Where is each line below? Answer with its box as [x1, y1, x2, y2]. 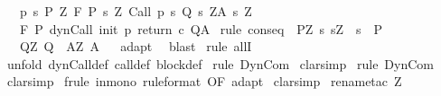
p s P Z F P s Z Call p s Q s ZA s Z [19, 2, 252, 20]
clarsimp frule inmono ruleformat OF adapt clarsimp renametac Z [6, 72, 402, 91]
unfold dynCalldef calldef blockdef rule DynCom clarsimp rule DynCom [6, 54, 434, 73]
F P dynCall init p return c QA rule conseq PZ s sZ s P [19, 19, 383, 38]
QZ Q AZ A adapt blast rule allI [19, 37, 252, 56]
